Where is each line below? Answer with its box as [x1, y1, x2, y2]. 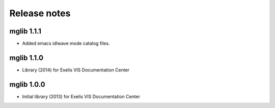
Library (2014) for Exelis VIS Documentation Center [22, 66, 130, 73]
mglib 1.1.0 [9, 53, 43, 62]
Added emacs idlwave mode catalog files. [22, 41, 110, 47]
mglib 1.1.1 [9, 27, 42, 35]
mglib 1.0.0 [9, 80, 45, 89]
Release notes [9, 8, 71, 19]
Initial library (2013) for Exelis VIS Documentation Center [22, 93, 141, 99]
